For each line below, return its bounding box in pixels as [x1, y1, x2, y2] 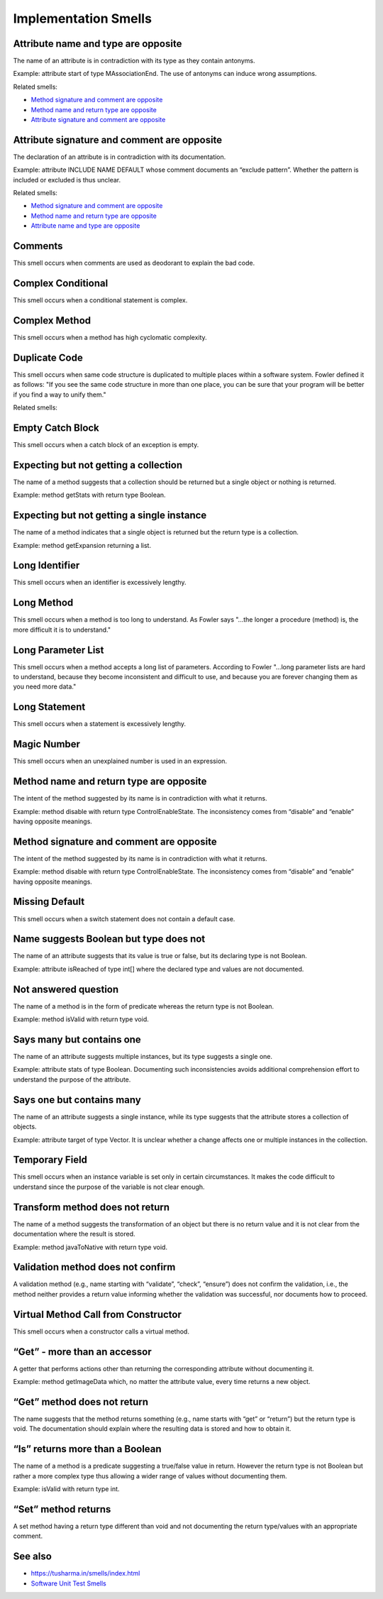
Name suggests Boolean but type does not [13, 933, 206, 945]
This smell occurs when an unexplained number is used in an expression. [13, 757, 227, 766]
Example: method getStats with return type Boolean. [13, 490, 166, 500]
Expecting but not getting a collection [13, 458, 183, 471]
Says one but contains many [13, 1094, 141, 1106]
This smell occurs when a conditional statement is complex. [13, 296, 188, 304]
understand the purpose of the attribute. [13, 1075, 131, 1084]
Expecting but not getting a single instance [13, 510, 207, 522]
